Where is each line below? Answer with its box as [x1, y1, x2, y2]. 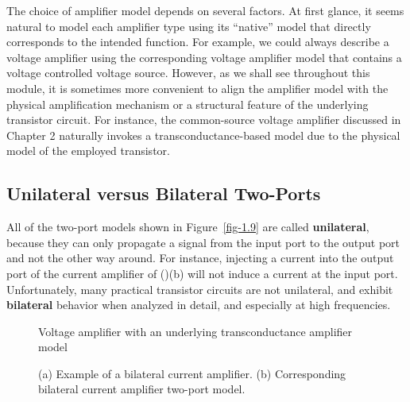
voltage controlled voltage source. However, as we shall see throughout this [6, 64, 370, 81]
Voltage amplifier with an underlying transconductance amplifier [38, 323, 353, 339]
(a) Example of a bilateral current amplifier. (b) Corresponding [38, 365, 346, 381]
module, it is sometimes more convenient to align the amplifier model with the [6, 79, 389, 96]
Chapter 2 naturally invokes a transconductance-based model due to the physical [6, 126, 400, 143]
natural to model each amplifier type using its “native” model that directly [6, 17, 371, 34]
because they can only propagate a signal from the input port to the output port [6, 234, 400, 250]
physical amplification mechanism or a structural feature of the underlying [6, 95, 369, 112]
